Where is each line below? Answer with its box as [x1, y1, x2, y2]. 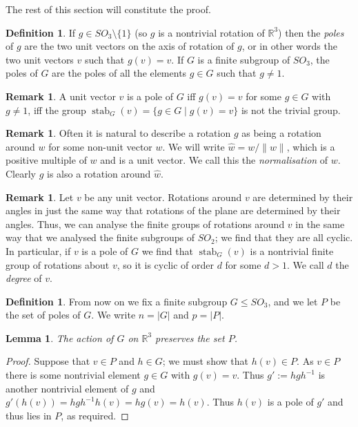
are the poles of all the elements [52, 66, 187, 80]
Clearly [6, 166, 36, 180]
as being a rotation [241, 126, 321, 140]
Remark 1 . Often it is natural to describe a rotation [6, 126, 231, 140]
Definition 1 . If [6, 25, 76, 39]
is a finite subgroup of [197, 52, 290, 66]
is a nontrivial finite [250, 243, 334, 258]
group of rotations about [6, 257, 110, 272]
